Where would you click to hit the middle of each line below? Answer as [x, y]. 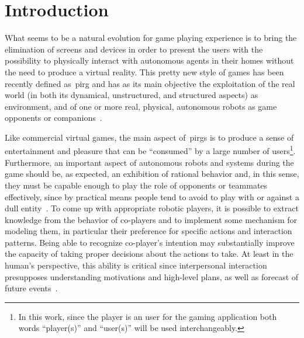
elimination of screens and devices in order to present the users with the [134, 49]
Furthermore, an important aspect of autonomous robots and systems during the [149, 162]
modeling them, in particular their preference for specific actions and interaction [148, 231]
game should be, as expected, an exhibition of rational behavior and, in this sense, [152, 174]
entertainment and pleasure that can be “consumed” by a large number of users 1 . [150, 150]
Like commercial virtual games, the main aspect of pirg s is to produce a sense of [149, 137]
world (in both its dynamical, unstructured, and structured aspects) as [132, 95]
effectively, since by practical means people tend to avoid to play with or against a [152, 196]
